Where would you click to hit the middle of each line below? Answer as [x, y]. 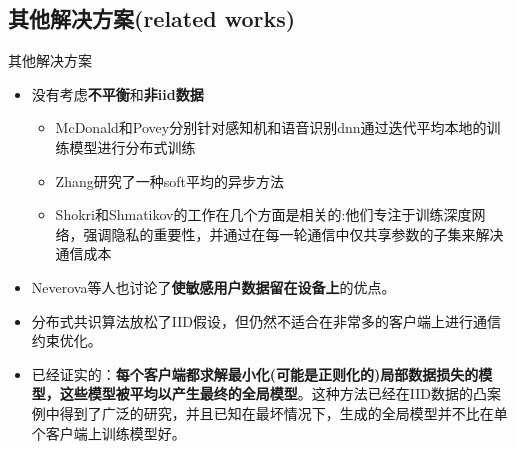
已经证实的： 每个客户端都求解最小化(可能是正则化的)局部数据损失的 [255, 373]
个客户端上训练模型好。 [108, 432]
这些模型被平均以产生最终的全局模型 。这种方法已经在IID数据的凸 [273, 393]
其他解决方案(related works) [152, 18]
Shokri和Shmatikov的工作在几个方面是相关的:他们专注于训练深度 [263, 214]
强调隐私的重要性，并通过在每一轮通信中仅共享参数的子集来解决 [293, 233]
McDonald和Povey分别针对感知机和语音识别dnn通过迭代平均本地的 [271, 127]
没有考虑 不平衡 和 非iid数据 [117, 93]
